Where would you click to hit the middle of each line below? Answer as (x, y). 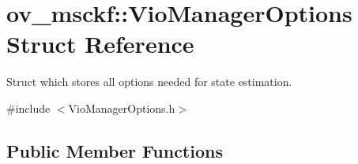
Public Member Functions (115, 150)
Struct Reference (100, 44)
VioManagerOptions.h (122, 108)
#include (28, 108)
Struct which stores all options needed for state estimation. (149, 82)
